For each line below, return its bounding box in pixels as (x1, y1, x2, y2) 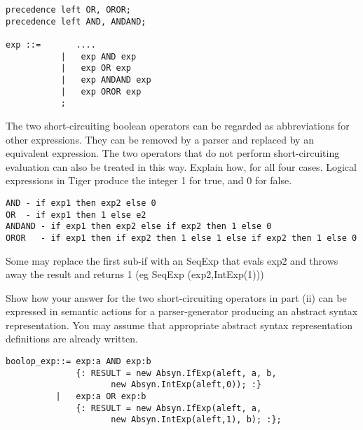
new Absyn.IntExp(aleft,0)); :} (111, 380, 262, 390)
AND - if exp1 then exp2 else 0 (6, 197, 156, 208)
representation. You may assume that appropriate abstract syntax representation (6, 317, 353, 332)
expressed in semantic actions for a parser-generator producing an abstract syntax (6, 304, 358, 319)
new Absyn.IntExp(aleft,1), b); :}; (111, 415, 282, 425)
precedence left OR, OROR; (6, 5, 131, 15)
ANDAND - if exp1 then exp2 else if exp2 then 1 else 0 (6, 221, 272, 232)
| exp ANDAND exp (60, 74, 151, 85)
